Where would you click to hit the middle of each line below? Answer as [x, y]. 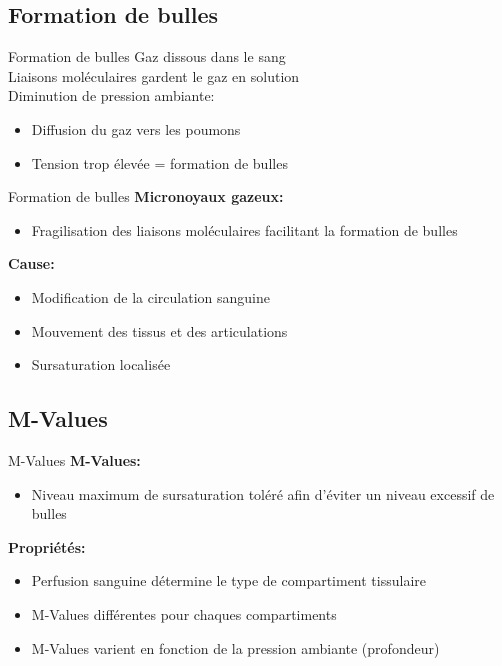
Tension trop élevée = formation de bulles [159, 162]
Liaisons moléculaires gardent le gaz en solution [154, 75]
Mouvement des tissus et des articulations [159, 330]
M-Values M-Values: [74, 459]
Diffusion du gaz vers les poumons [136, 128]
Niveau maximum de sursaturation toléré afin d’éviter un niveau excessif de [263, 493]
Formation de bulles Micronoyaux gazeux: [146, 196]
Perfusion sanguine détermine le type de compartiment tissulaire [229, 580]
